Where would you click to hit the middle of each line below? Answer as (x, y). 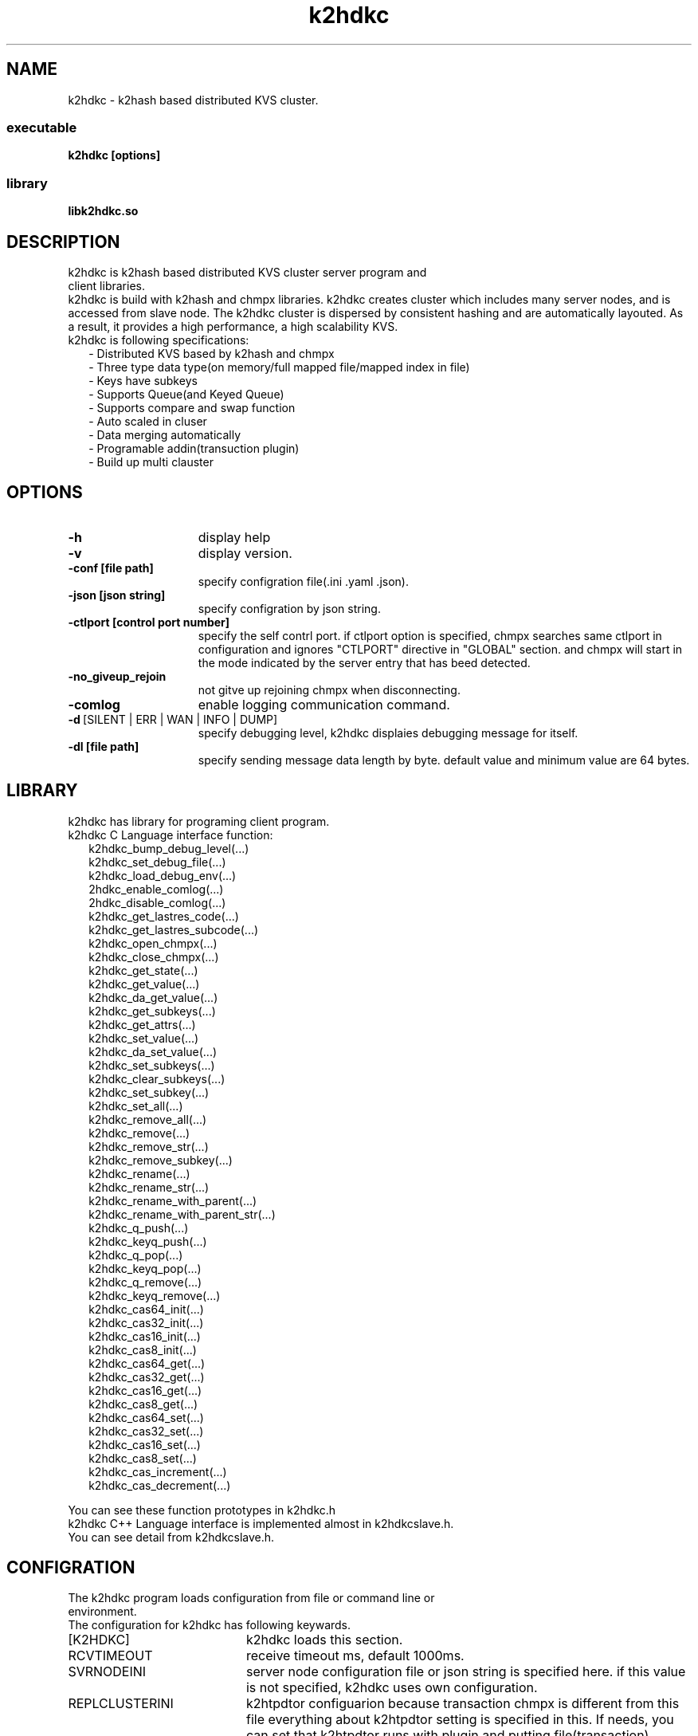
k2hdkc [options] (114, 155)
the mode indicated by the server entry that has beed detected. (364, 662)
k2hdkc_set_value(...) (144, 1038)
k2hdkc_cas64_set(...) (146, 1417)
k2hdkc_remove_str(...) (149, 1146)
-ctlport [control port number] (149, 622)
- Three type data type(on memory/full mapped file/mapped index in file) (279, 367)
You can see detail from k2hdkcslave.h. (171, 1537)
